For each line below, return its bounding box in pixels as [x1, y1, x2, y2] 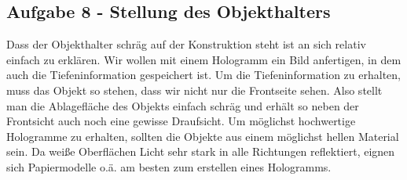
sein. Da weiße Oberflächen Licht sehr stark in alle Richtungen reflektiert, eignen [6, 143, 395, 160]
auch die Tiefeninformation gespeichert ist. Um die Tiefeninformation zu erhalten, [6, 67, 401, 83]
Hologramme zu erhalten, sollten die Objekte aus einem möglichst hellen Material [6, 128, 399, 144]
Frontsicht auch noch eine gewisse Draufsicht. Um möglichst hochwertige [6, 113, 356, 129]
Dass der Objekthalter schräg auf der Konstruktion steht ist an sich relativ [6, 36, 366, 52]
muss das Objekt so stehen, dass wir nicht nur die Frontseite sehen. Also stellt [6, 81, 383, 98]
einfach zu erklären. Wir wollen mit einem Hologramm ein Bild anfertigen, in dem [6, 51, 401, 67]
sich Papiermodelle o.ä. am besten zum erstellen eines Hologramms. [6, 158, 332, 175]
